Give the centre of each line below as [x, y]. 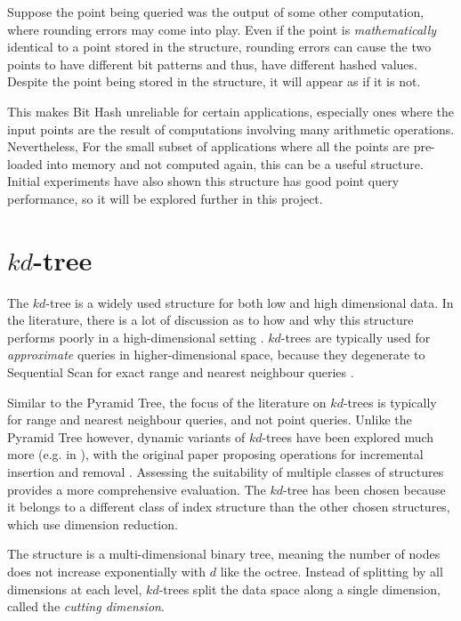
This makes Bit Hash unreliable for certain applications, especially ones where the [231, 111]
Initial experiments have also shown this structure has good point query [203, 181]
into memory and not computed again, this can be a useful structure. [235, 163]
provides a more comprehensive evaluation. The [137, 489]
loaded [25, 163]
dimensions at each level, [75, 589]
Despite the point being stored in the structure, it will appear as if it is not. [214, 81]
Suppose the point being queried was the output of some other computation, [216, 12]
